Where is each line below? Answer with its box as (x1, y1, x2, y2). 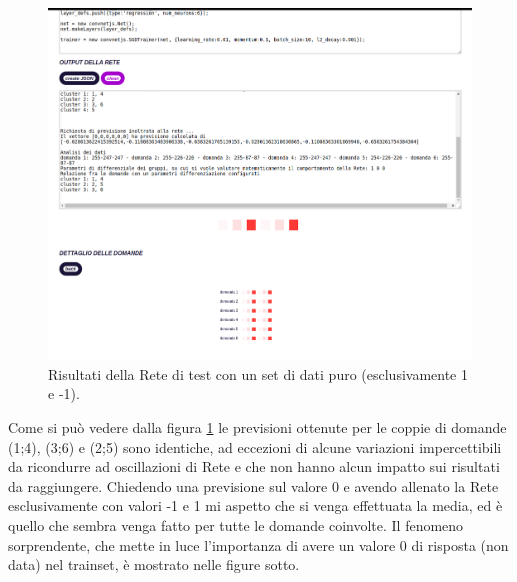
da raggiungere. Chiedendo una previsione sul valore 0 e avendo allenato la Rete (8, 475, 499, 496)
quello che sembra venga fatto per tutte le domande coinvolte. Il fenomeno (8, 515, 464, 536)
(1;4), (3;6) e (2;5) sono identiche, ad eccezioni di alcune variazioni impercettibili (8, 436, 502, 457)
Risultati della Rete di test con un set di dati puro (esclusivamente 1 (48, 363, 468, 384)
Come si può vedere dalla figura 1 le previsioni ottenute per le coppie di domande (8, 417, 507, 438)
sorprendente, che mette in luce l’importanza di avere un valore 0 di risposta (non (8, 534, 509, 555)
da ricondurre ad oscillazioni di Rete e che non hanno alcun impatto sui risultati (8, 456, 500, 477)
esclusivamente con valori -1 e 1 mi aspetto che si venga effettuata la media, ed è (8, 495, 503, 516)
